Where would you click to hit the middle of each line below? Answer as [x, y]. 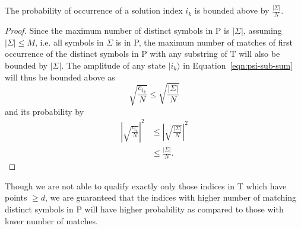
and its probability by [45, 111]
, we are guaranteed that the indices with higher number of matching [171, 197]
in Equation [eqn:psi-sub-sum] [238, 65]
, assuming [262, 30]
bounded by [26, 65]
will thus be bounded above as [60, 77]
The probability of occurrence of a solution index [94, 10]
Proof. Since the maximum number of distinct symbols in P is [117, 30]
